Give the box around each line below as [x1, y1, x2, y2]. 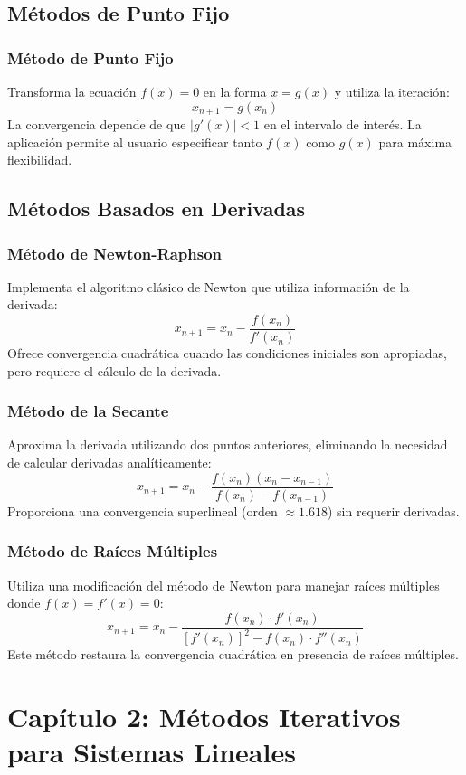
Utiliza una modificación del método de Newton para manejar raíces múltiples [7, 575, 440, 594]
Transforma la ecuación [7, 82, 137, 100]
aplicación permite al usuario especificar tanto [7, 132, 262, 151]
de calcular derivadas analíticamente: [7, 453, 212, 472]
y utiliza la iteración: [334, 82, 450, 100]
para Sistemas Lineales [7, 733, 296, 770]
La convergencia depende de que [7, 115, 186, 134]
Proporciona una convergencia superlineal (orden [7, 501, 278, 520]
